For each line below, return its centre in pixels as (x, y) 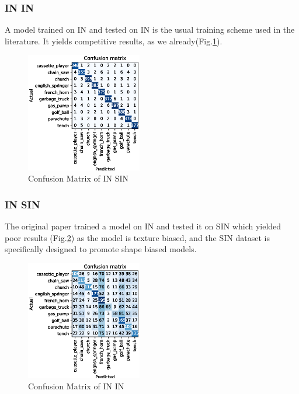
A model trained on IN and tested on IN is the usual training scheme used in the (150, 29)
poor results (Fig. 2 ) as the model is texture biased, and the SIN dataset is (137, 237)
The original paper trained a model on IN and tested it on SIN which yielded (143, 226)
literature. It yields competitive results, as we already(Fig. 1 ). (114, 41)
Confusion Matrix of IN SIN (79, 178)
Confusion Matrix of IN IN (76, 386)
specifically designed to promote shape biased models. (101, 249)
